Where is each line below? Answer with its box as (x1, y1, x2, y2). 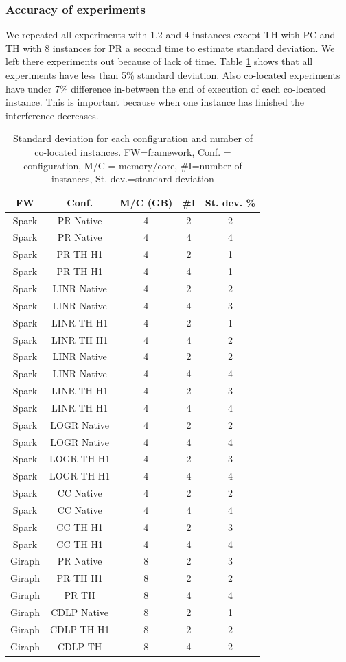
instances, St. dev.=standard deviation (51, 172, 214, 186)
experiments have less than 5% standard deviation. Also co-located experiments (5, 68, 341, 82)
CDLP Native (51, 605, 109, 619)
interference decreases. (5, 108, 99, 122)
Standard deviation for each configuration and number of (12, 131, 253, 145)
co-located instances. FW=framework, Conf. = (34, 144, 231, 158)
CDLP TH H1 (49, 622, 110, 636)
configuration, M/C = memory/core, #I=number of (23, 158, 242, 172)
